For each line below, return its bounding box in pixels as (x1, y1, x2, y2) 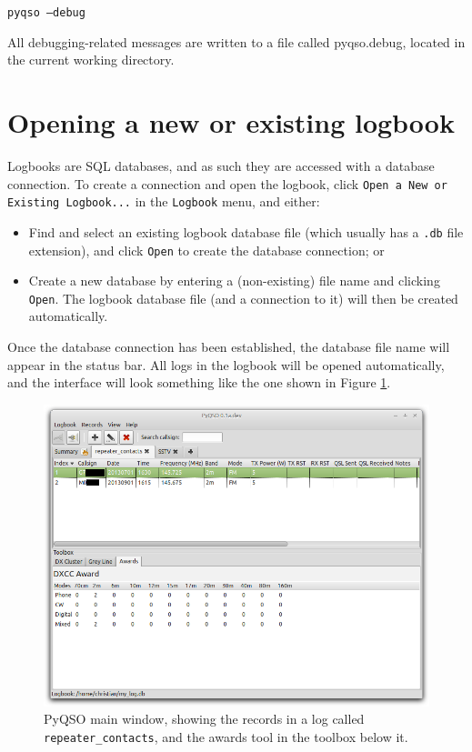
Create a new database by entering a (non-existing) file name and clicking (28, 271, 440, 290)
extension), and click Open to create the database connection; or (28, 240, 385, 259)
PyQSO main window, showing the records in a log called (44, 709, 365, 728)
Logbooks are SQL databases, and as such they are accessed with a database (7, 155, 435, 175)
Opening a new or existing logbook (7, 104, 455, 141)
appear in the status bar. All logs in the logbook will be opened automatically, (7, 355, 445, 374)
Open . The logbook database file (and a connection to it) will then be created (28, 288, 458, 307)
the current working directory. (7, 50, 175, 69)
